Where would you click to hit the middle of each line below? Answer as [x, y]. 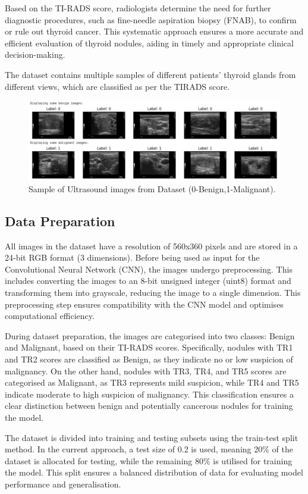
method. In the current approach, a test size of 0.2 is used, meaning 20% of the [149, 449]
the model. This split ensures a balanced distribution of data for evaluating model [154, 472]
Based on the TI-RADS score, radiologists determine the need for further [138, 8]
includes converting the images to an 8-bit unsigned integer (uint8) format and [148, 281]
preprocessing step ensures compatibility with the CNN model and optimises [144, 304]
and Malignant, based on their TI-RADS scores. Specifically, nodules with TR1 [149, 347]
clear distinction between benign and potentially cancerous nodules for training [149, 406]
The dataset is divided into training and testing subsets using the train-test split [152, 437]
